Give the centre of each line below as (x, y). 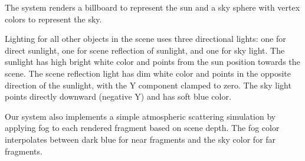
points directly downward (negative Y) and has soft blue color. (118, 96)
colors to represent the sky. (53, 19)
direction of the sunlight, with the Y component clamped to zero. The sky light (148, 85)
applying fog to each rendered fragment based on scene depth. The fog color (142, 128)
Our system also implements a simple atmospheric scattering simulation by (140, 116)
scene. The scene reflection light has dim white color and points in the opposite (148, 73)
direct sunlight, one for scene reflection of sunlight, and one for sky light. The (145, 50)
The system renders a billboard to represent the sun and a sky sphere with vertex (152, 7)
